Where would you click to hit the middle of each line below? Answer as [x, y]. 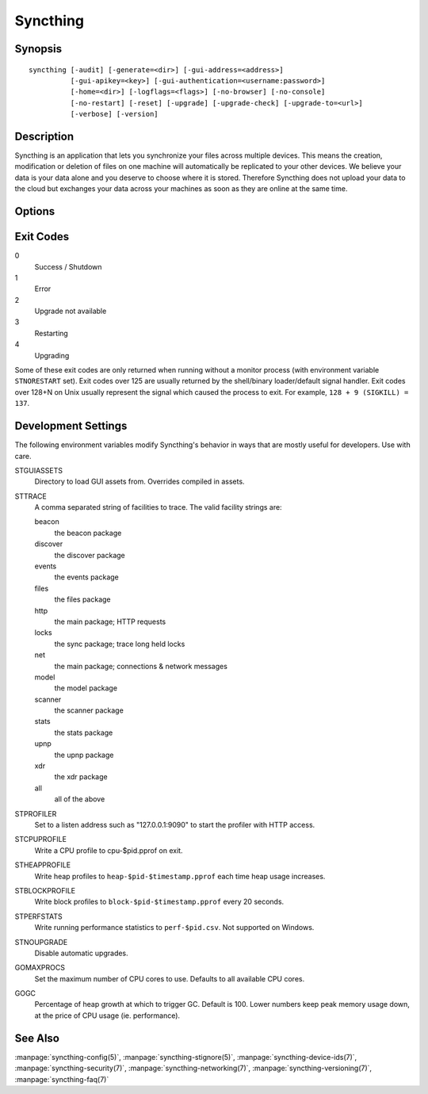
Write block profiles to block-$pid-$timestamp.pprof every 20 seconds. [159, 902]
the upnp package [84, 755]
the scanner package [89, 710]
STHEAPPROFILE [43, 865]
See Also [37, 1038]
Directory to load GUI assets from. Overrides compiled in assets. [139, 482]
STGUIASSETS [39, 470]
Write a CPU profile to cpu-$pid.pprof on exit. [109, 850]
